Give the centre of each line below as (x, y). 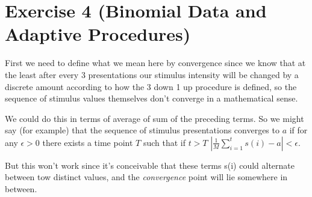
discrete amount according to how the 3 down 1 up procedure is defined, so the (151, 86)
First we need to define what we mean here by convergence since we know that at (155, 63)
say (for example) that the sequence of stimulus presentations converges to (142, 130)
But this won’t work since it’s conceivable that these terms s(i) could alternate (150, 165)
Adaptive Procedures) (98, 34)
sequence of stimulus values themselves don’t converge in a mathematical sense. (151, 98)
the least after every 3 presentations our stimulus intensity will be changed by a (152, 74)
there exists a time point (88, 142)
